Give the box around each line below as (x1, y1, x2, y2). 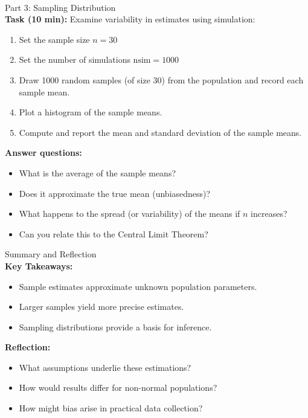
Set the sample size (19, 33, 90, 45)
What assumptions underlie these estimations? (19, 361, 191, 373)
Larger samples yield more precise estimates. (19, 300, 184, 313)
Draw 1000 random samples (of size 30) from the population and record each (19, 73, 304, 86)
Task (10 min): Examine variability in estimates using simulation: (5, 13, 255, 25)
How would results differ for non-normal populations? (19, 381, 217, 394)
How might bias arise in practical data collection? (19, 402, 203, 414)
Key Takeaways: (5, 259, 73, 272)
